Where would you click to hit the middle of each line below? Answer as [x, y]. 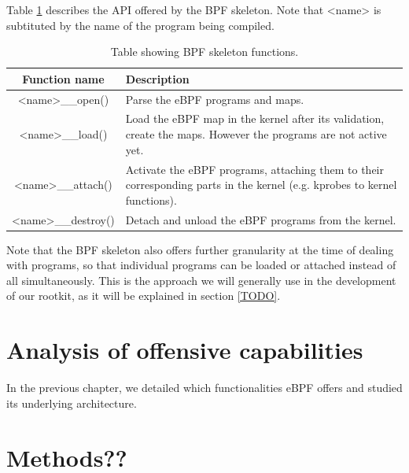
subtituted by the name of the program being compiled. [140, 25]
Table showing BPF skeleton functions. [204, 52]
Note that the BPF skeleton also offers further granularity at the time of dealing [200, 249]
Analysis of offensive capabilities [185, 350]
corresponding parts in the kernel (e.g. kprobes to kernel [261, 185]
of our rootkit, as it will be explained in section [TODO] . [144, 296]
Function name [63, 78]
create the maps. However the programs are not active [256, 134]
